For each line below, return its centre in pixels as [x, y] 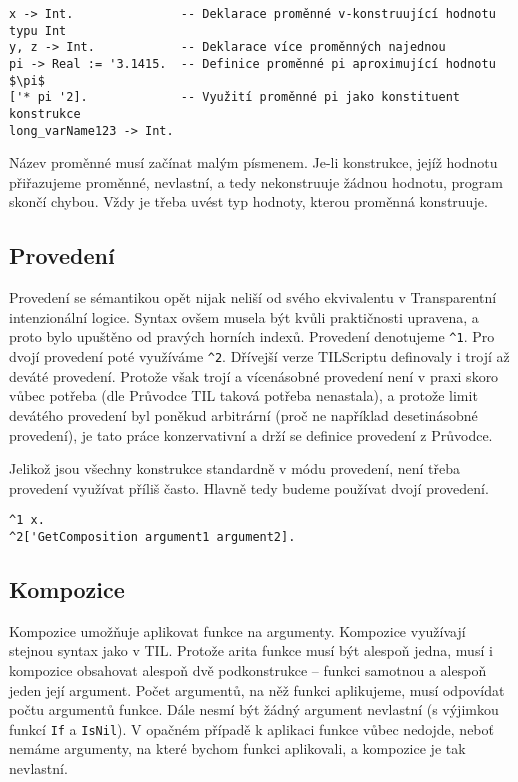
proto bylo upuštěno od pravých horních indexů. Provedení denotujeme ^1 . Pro [252, 336]
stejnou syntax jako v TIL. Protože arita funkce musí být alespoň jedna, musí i [251, 650]
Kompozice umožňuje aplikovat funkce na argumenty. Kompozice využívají [237, 630]
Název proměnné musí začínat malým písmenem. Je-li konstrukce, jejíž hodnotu [253, 162]
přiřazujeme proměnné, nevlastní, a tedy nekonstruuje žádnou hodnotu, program [256, 181]
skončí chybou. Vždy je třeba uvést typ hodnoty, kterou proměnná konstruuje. [248, 201]
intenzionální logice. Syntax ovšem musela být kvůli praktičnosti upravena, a [244, 316]
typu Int [38, 30]
